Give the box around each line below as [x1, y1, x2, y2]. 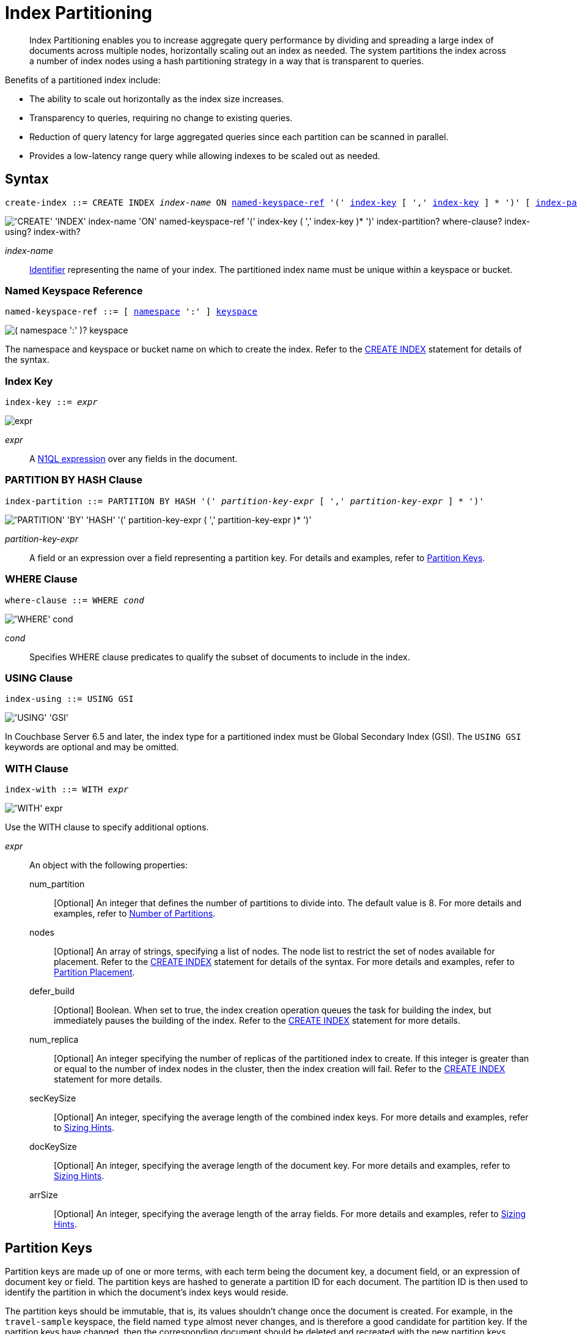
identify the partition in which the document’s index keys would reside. [5, 1286, 288, 1297]
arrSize [29, 1190, 58, 1201]
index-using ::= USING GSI [5, 694, 134, 704]
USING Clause [5, 671, 73, 684]
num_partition [29, 879, 85, 890]
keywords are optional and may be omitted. [5, 742, 179, 753]
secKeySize [29, 1093, 76, 1104]
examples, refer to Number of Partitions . [54, 908, 216, 919]
